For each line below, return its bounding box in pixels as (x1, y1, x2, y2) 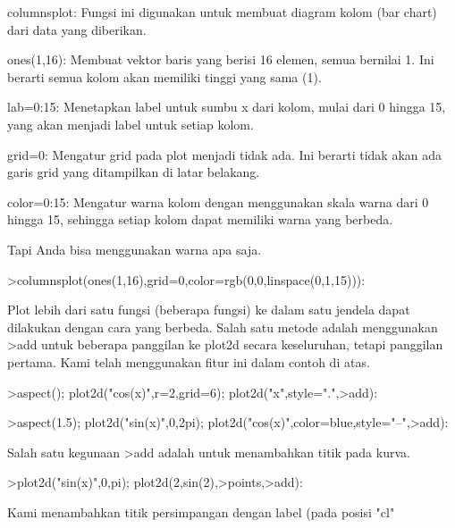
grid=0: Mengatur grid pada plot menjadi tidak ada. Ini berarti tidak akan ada (7, 145, 442, 163)
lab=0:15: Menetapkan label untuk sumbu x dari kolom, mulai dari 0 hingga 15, (7, 97, 446, 116)
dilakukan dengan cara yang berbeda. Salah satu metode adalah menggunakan (7, 317, 438, 336)
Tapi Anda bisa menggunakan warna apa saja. (7, 239, 262, 258)
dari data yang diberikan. (7, 20, 147, 38)
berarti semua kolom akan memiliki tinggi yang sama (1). (7, 67, 322, 86)
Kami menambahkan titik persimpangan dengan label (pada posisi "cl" (7, 502, 395, 521)
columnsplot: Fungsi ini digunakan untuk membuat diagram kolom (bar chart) (7, 3, 437, 21)
